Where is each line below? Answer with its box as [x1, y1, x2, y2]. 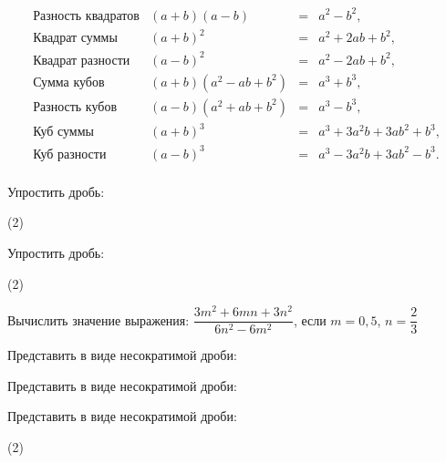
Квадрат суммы [33, 32, 118, 46]
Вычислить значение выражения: [7, 310, 190, 329]
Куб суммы [33, 126, 94, 139]
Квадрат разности [33, 54, 130, 67]
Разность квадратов [33, 9, 140, 23]
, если [293, 310, 327, 329]
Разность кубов [33, 100, 118, 114]
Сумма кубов [33, 76, 105, 89]
